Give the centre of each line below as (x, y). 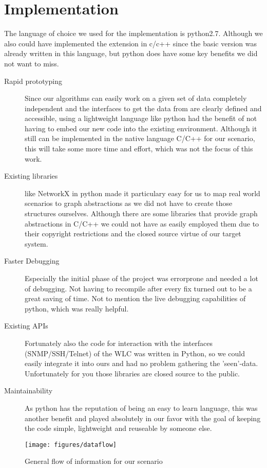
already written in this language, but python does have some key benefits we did (131, 53)
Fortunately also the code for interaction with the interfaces (119, 343)
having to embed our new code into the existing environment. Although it (141, 128)
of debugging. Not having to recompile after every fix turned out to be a (138, 288)
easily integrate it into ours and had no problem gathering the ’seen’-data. (141, 363)
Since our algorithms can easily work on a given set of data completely (136, 98)
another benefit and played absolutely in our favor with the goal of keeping (143, 418)
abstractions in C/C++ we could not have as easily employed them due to (142, 223)
